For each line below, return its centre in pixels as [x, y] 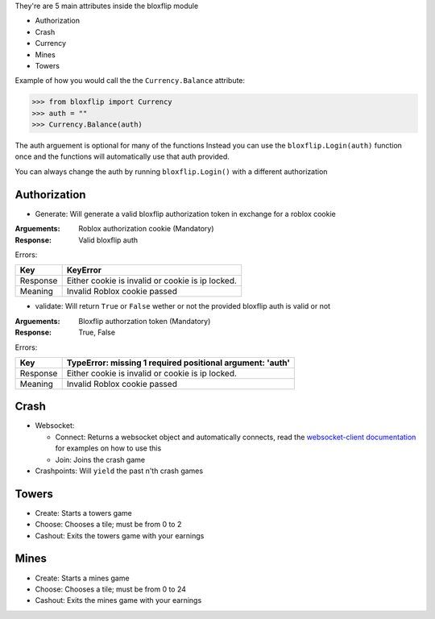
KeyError [84, 270]
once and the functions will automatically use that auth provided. [122, 156]
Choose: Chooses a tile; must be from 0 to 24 [111, 589]
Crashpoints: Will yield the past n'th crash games [119, 471]
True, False [97, 332]
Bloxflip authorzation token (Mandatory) [145, 321]
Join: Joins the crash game [100, 459]
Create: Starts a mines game [82, 578]
